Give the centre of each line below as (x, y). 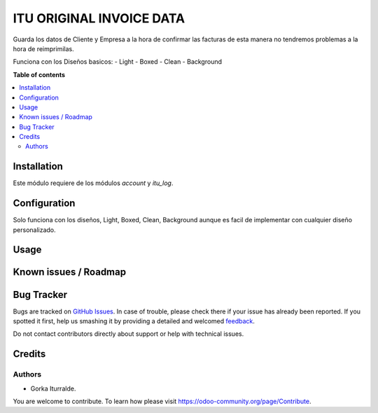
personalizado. (34, 230)
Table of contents (39, 74)
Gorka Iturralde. (53, 388)
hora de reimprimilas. (43, 48)
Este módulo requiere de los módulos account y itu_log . (93, 183)
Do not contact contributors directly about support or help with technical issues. (128, 334)
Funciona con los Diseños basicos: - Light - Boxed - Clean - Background (118, 62)
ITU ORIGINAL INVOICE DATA (99, 18)
